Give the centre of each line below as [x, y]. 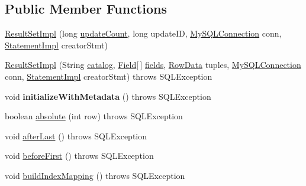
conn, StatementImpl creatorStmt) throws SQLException [109, 76]
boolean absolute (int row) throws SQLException [94, 116]
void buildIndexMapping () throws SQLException [95, 175]
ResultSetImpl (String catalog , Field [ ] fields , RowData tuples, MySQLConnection [153, 65]
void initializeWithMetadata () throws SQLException [108, 96]
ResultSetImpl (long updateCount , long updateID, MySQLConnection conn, [143, 33]
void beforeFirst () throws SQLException [79, 156]
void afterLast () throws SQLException [76, 136]
